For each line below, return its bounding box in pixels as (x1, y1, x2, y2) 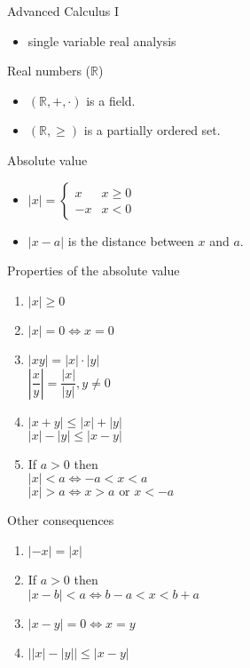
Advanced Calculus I (7, 2, 120, 20)
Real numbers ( (7, 61, 91, 80)
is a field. (86, 91, 136, 109)
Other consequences (7, 511, 114, 529)
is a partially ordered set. (83, 121, 221, 139)
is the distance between (67, 231, 194, 250)
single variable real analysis (27, 31, 176, 50)
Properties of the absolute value (7, 261, 180, 280)
